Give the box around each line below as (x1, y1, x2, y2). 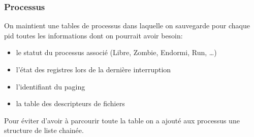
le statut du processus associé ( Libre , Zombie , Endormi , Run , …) (16, 47, 217, 58)
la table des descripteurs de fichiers (16, 98, 125, 109)
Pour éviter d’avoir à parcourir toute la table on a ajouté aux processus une (4, 115, 240, 125)
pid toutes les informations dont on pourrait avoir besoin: (4, 30, 183, 40)
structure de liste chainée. (4, 125, 84, 135)
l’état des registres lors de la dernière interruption (16, 64, 171, 74)
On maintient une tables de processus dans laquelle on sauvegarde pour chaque (4, 20, 250, 31)
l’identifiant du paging (16, 81, 85, 92)
